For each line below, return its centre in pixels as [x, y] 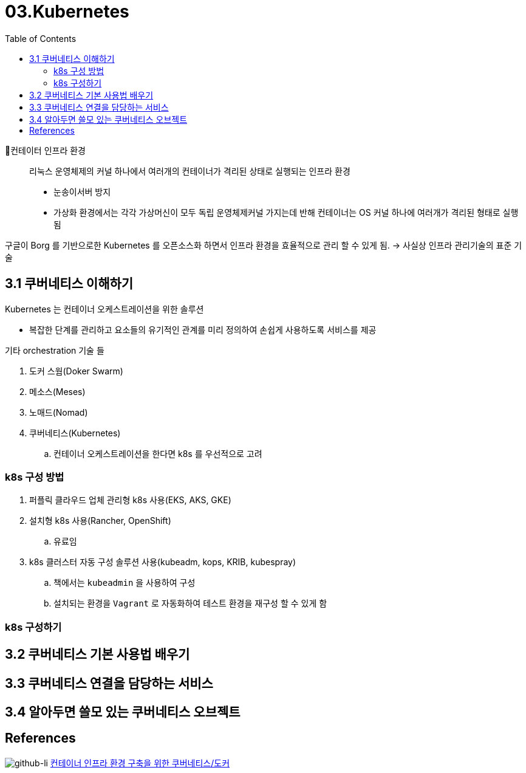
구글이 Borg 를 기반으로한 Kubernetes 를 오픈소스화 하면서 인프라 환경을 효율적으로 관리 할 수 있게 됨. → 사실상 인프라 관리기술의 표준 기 [264, 245]
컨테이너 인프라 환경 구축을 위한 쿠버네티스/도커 [140, 763]
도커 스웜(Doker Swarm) [76, 371]
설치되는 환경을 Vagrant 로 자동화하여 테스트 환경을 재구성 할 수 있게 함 [190, 603]
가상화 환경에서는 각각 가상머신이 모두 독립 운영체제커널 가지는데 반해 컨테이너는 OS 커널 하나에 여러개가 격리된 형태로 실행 [286, 212]
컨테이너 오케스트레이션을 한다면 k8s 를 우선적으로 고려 [158, 453]
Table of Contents [41, 38]
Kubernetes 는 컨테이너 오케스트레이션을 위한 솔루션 [104, 309]
